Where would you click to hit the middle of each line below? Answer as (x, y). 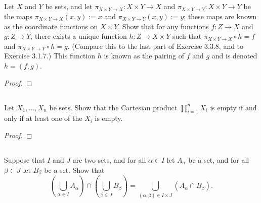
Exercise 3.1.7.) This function (50, 56)
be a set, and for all (219, 159)
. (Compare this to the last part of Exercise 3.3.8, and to (156, 46)
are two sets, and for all (109, 159)
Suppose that (25, 159)
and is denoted (234, 56)
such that (187, 36)
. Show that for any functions (163, 26)
